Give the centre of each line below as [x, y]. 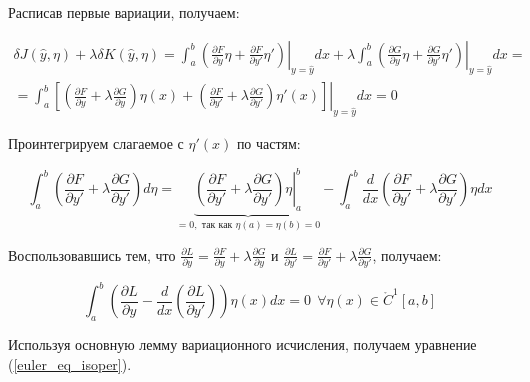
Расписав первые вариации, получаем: [124, 12]
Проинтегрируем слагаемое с [96, 143]
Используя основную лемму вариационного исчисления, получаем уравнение [242, 344]
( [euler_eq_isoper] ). [70, 363]
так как [217, 224]
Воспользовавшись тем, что [92, 254]
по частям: [268, 143]
